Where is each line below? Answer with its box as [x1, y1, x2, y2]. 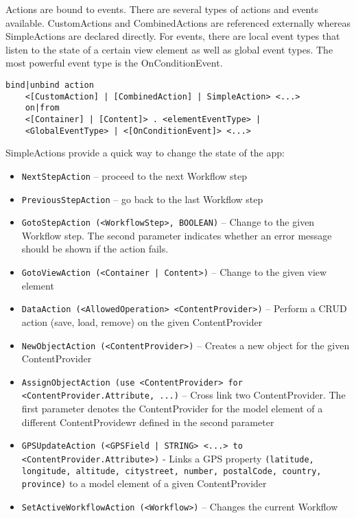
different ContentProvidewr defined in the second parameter [21, 414, 274, 429]
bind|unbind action [5, 80, 94, 90]
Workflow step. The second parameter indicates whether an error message [21, 228, 332, 242]
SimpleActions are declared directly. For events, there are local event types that [5, 29, 340, 43]
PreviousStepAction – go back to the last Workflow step [21, 191, 263, 206]
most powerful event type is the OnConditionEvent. [5, 56, 223, 70]
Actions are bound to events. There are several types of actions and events [5, 2, 318, 16]
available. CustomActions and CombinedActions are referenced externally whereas [5, 15, 351, 30]
